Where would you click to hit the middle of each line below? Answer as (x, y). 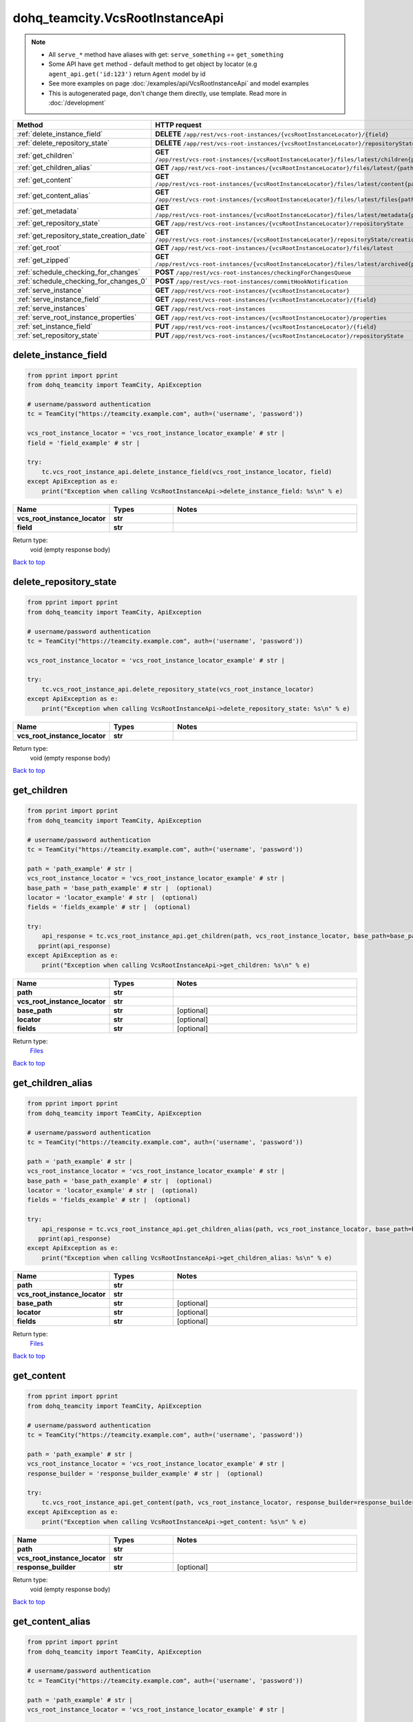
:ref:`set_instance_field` (55, 326)
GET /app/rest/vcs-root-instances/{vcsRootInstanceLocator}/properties (271, 318)
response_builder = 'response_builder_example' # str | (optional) (145, 1473)
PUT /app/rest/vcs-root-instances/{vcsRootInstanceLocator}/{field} (266, 326)
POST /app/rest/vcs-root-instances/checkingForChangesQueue (253, 272)
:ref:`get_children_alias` (55, 167)
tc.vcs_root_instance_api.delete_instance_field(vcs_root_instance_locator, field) (187, 471)
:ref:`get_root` (39, 248)
